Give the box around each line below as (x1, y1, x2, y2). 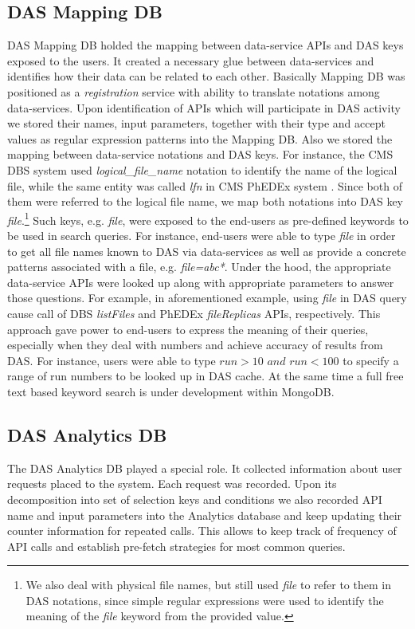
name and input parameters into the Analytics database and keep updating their (7, 506, 402, 523)
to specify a (343, 352, 399, 368)
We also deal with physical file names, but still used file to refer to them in (25, 576, 391, 593)
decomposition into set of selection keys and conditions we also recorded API (7, 490, 382, 507)
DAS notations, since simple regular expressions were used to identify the (25, 592, 384, 608)
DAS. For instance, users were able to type (7, 352, 216, 368)
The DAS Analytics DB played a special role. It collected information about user (7, 459, 402, 476)
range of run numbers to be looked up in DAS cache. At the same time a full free (7, 368, 404, 384)
